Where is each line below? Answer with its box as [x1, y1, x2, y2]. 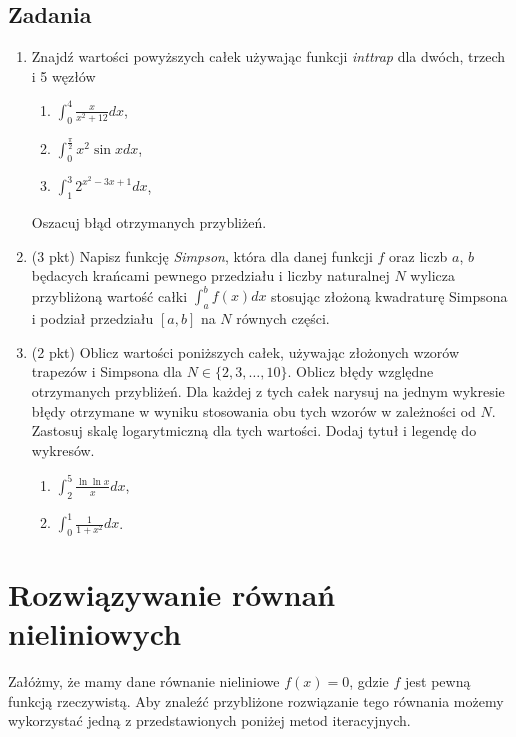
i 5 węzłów [31, 65, 96, 86]
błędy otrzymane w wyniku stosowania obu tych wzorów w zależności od [31, 400, 476, 421]
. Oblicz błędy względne [287, 361, 434, 382]
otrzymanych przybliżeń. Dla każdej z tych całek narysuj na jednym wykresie [31, 381, 505, 401]
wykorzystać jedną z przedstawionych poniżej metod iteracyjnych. [8, 710, 411, 731]
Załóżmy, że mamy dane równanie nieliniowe [8, 671, 280, 692]
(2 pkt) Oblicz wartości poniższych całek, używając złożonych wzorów [31, 341, 460, 362]
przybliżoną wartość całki [31, 285, 188, 306]
